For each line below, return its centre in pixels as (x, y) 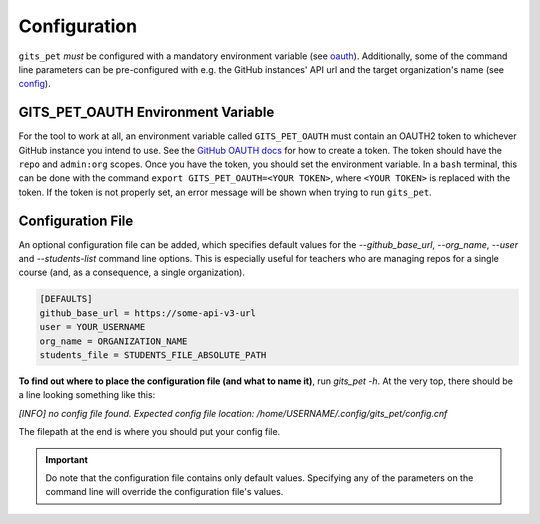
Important (67, 459)
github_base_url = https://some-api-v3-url (148, 313)
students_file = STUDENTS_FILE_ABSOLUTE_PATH (153, 355)
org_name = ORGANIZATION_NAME (113, 341)
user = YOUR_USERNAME (92, 327)
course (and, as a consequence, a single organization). (131, 272)
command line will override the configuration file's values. (164, 492)
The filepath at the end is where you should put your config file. (149, 432)
